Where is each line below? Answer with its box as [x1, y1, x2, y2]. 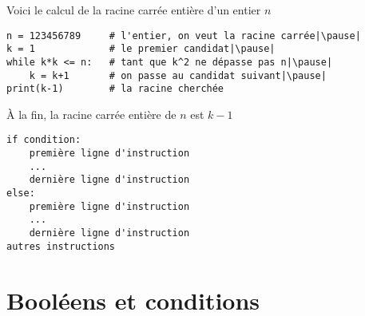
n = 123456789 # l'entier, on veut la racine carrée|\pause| [6, 30, 361, 41]
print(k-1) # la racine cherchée [6, 83, 224, 95]
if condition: [6, 134, 81, 146]
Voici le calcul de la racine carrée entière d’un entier [6, 2, 261, 18]
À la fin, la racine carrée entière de [6, 105, 177, 122]
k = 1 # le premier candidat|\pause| [6, 43, 276, 55]
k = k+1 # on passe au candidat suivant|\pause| [29, 69, 327, 81]
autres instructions [6, 240, 116, 252]
